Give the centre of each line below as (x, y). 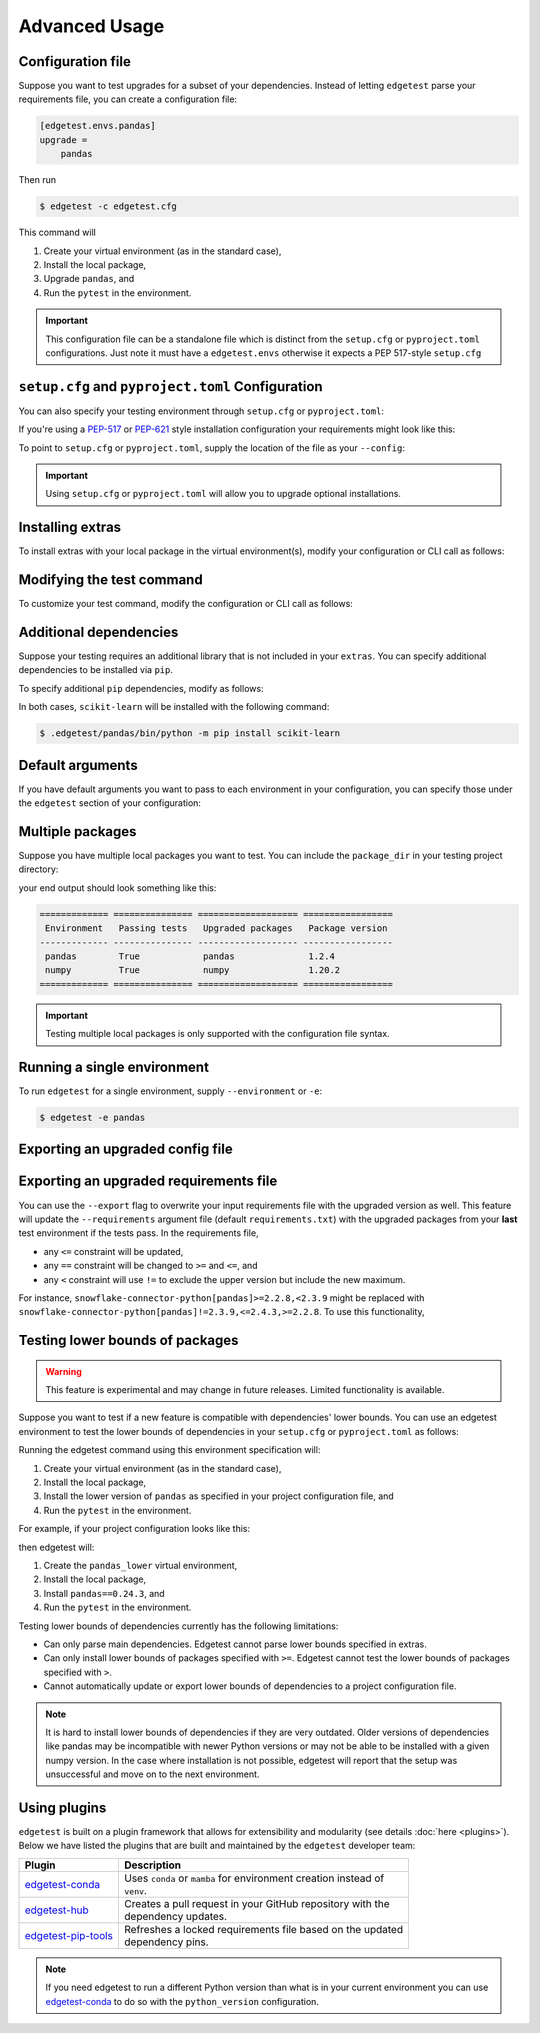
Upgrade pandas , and (89, 279)
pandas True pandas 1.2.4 (190, 956)
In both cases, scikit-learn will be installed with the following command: (174, 707)
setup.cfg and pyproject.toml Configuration (171, 386)
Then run (37, 180)
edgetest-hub (56, 1910)
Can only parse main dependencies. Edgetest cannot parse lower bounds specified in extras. (235, 1644)
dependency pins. (166, 1942)
